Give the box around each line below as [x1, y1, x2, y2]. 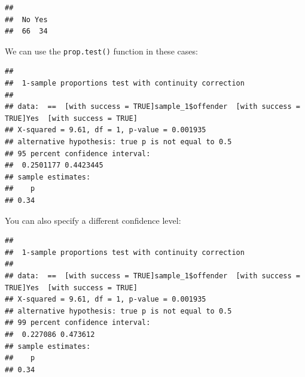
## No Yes [5, 15, 48, 24]
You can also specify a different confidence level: [5, 214, 181, 226]
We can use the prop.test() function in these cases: [5, 44, 198, 57]
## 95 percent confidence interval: [5, 149, 151, 158]
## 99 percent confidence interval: [5, 318, 151, 327]
